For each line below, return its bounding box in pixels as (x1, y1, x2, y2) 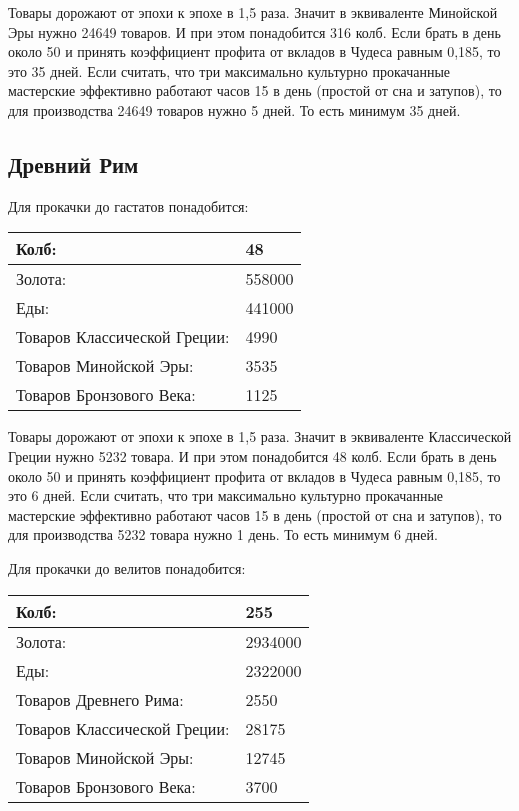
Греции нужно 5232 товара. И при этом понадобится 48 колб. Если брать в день (8, 445, 497, 466)
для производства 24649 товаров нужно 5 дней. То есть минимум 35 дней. (8, 99, 461, 120)
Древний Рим (8, 148, 139, 179)
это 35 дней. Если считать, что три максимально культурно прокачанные (8, 60, 451, 81)
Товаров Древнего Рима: (16, 687, 184, 711)
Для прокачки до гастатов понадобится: (8, 195, 249, 216)
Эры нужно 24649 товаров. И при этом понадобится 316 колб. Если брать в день (8, 21, 501, 42)
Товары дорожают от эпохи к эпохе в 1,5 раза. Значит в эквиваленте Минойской (8, 2, 498, 22)
